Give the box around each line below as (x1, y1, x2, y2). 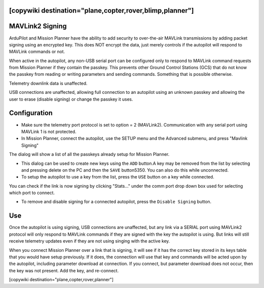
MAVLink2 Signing (9, 22, 67, 30)
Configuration (9, 109, 53, 117)
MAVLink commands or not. (9, 49, 66, 55)
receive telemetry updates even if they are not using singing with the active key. (9, 238, 170, 244)
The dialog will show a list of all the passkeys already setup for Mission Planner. (9, 152, 170, 157)
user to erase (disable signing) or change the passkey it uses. (9, 96, 133, 102)
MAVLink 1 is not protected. (21, 129, 77, 134)
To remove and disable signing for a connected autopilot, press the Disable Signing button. (21, 199, 212, 205)
